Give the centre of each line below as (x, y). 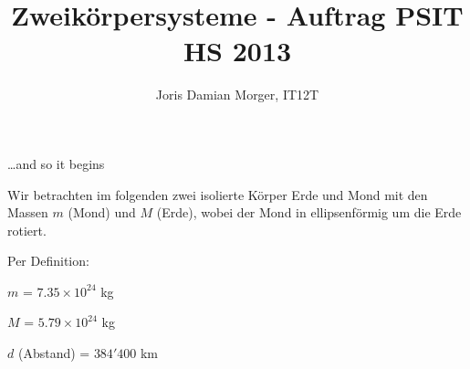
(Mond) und (102, 212)
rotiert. (27, 230)
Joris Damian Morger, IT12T (237, 95)
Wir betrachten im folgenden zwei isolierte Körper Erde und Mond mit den (218, 194)
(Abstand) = (54, 353)
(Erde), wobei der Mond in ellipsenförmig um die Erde (309, 212)
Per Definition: (48, 261)
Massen (28, 212)
